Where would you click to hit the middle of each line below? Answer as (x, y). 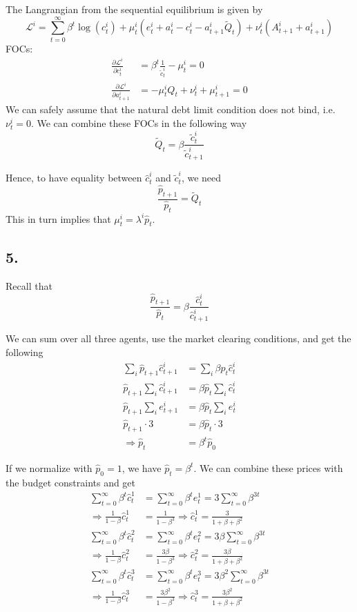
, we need (201, 178)
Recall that (29, 285)
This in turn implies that (58, 218)
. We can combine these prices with (268, 467)
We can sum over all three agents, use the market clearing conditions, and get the (178, 338)
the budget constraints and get (71, 482)
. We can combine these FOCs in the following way (139, 123)
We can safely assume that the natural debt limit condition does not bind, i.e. (171, 109)
